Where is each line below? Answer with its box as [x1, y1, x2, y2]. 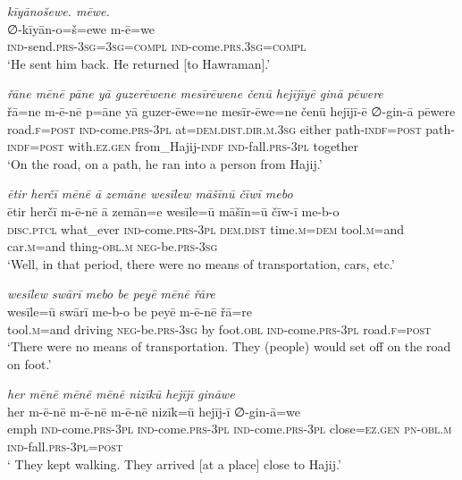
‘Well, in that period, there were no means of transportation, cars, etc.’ [7, 254, 395, 273]
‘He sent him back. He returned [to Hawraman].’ [7, 54, 271, 72]
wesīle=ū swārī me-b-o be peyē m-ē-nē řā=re [7, 301, 252, 320]
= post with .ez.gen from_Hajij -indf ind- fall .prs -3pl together [29, 137, 359, 156]
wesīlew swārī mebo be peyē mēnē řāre [7, 284, 215, 303]
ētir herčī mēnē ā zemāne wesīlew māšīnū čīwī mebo [7, 184, 293, 203]
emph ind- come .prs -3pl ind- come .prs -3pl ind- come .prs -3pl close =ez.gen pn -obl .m [7, 419, 452, 438]
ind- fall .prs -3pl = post [7, 437, 123, 456]
